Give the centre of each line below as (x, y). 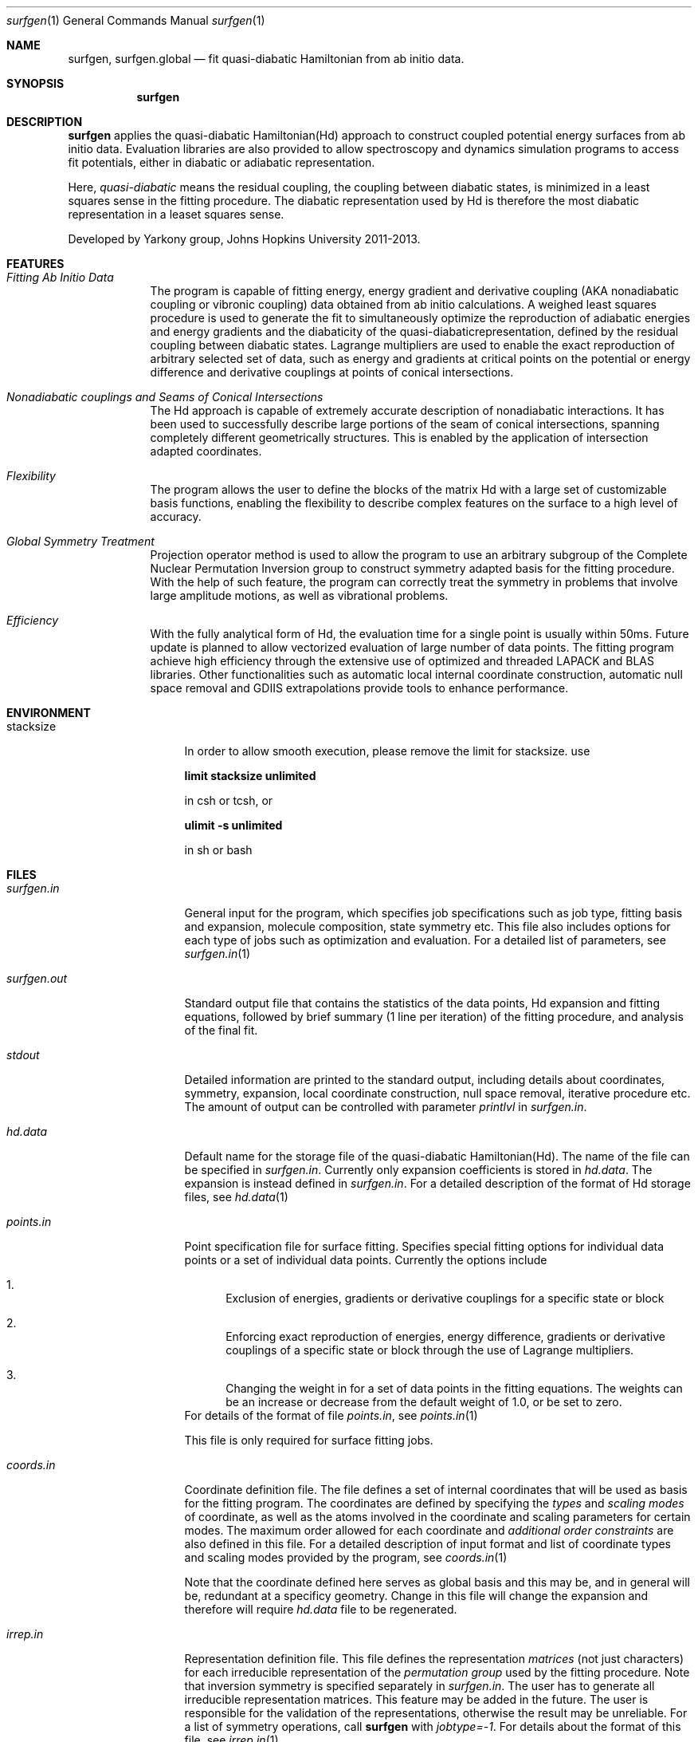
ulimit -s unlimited (233, 825)
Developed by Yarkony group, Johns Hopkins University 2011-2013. (244, 239)
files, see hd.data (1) (236, 1197)
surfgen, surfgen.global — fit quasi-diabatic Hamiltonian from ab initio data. (266, 59)
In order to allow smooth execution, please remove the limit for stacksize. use (387, 751)
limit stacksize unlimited (250, 776)
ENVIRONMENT (49, 713)
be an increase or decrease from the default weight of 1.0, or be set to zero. (424, 1402)
